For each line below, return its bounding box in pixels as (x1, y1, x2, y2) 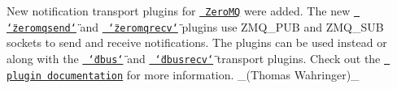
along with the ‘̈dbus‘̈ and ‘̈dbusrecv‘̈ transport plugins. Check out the (7, 49, 381, 66)
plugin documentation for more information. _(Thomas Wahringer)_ (7, 66, 360, 83)
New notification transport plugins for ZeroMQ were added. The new (7, 2, 351, 19)
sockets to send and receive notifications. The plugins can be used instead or (7, 34, 387, 51)
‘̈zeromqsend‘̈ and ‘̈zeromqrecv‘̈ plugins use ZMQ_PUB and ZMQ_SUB (7, 18, 384, 35)
